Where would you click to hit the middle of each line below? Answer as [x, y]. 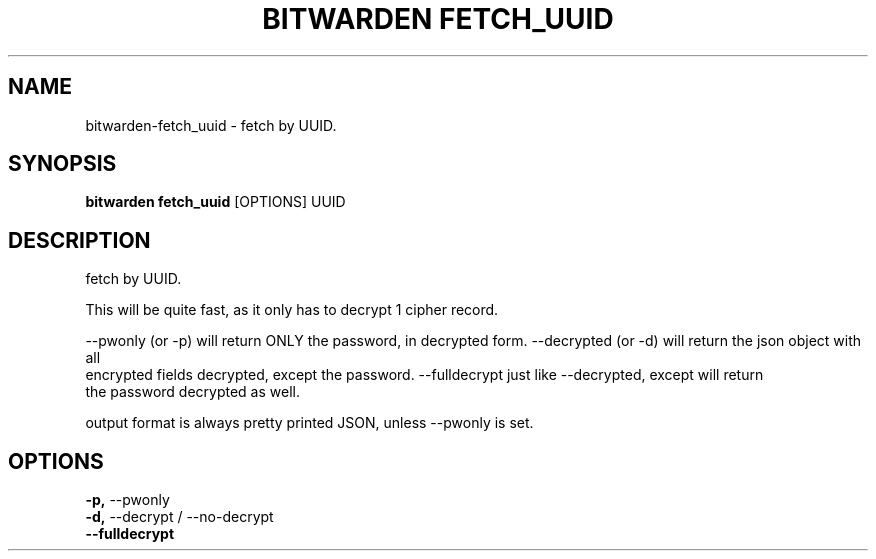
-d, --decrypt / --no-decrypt [179, 517]
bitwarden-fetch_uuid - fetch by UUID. [211, 125]
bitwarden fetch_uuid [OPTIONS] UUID [215, 202]
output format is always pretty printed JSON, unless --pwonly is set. [309, 423]
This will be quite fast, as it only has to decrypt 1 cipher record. [292, 310]
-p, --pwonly [127, 500]
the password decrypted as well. [192, 392]
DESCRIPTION [79, 240]
